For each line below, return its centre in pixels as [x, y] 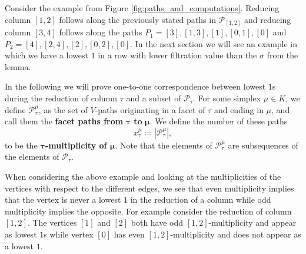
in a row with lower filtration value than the [177, 55]
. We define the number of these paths [219, 121]
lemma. [18, 66]
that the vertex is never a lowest [63, 199]
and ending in [239, 109]
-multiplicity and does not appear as [236, 234]
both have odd [157, 222]
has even [129, 234]
